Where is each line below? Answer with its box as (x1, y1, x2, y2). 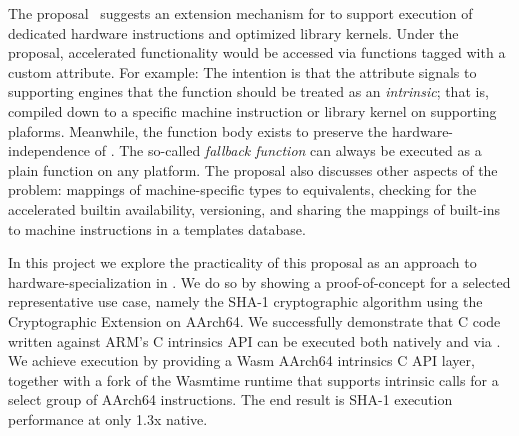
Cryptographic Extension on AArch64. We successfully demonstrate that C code (8, 310, 501, 331)
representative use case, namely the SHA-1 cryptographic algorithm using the (8, 291, 483, 312)
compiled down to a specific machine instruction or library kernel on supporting (8, 100, 497, 121)
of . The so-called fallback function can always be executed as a (94, 140, 482, 161)
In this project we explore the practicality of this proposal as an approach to (8, 252, 477, 273)
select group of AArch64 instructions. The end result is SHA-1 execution (8, 389, 453, 410)
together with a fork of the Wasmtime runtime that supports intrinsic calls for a (8, 369, 499, 390)
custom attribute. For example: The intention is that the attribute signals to (8, 61, 477, 82)
